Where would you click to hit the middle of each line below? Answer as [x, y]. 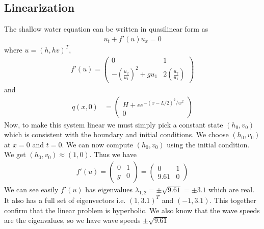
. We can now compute [97, 144]
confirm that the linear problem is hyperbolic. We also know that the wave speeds [132, 210]
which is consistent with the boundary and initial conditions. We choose [116, 134]
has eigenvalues [109, 189]
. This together [233, 200]
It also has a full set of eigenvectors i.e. [65, 200]
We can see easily [31, 189]
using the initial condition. [208, 144]
